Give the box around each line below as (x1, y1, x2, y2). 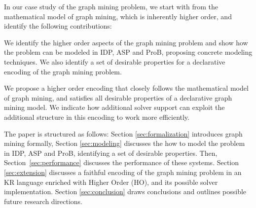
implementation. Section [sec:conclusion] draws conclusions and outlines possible (4, 186, 247, 197)
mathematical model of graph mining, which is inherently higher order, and (4, 11, 232, 21)
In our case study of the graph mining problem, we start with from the (4, 1, 219, 11)
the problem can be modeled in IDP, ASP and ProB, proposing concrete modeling (4, 47, 253, 57)
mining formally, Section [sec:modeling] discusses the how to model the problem (4, 138, 245, 148)
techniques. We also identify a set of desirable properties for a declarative (4, 56, 225, 67)
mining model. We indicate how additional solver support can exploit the (4, 102, 225, 112)
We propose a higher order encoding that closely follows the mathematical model (4, 83, 249, 93)
